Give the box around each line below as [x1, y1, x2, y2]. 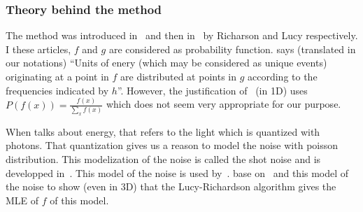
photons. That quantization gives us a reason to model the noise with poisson [6, 138, 339, 153]
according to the [248, 69, 318, 83]
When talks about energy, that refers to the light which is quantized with [6, 124, 320, 139]
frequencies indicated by [6, 83, 109, 97]
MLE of [6, 192, 39, 207]
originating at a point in [6, 69, 109, 83]
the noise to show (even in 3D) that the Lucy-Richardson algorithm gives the [6, 179, 336, 194]
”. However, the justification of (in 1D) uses [117, 83, 308, 97]
